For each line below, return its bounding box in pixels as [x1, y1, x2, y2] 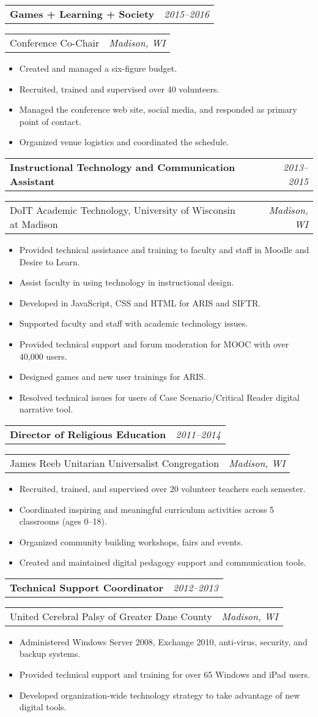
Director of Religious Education [10, 427, 166, 441]
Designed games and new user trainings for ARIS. [19, 370, 206, 383]
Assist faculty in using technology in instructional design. [19, 276, 234, 289]
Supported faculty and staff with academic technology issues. [19, 317, 248, 330]
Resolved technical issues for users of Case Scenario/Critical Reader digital [19, 390, 300, 403]
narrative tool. [19, 403, 73, 415]
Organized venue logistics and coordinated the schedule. [19, 135, 229, 148]
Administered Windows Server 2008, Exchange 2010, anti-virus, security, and [19, 635, 308, 648]
